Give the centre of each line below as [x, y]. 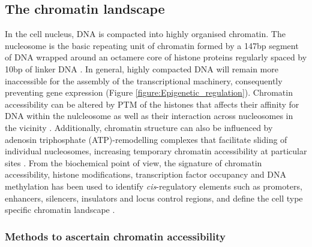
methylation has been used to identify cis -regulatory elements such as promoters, [154, 186]
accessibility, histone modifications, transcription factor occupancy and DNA [145, 174]
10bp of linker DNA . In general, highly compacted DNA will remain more [142, 68]
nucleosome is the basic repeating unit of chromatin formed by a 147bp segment [152, 45]
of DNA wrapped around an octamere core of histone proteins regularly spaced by [156, 57]
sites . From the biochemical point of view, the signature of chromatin [133, 162]
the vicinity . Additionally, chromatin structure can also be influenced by [139, 127]
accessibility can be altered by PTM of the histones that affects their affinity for [152, 104]
